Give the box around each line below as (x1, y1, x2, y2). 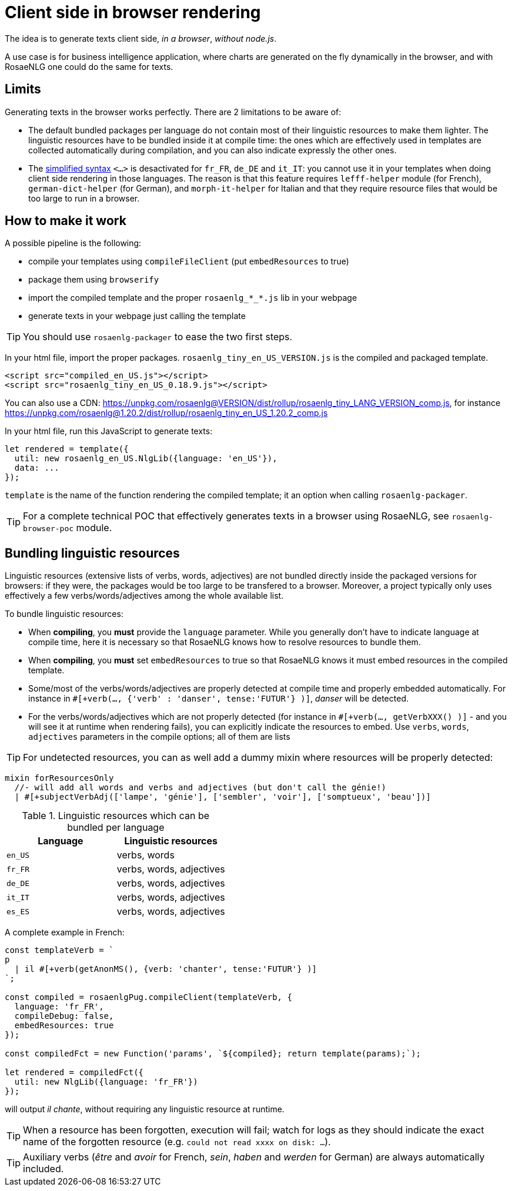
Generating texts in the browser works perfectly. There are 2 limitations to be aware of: (5, 106, 342, 117)
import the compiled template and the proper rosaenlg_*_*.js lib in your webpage (28, 293, 357, 303)
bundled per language (67, 821, 165, 834)
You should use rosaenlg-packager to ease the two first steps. (23, 331, 293, 343)
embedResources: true (14, 1021, 114, 1031)
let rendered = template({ (5, 444, 129, 454)
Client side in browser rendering (5, 2, 261, 22)
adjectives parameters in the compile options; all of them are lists (28, 732, 290, 742)
